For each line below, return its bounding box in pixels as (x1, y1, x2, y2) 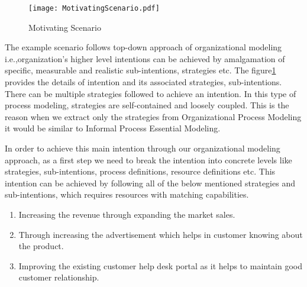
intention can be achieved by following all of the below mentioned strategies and (5, 176, 295, 189)
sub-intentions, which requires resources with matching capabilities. (5, 188, 249, 201)
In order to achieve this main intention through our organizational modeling (5, 142, 280, 154)
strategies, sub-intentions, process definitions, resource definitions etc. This (5, 165, 276, 178)
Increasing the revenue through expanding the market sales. (18, 208, 235, 220)
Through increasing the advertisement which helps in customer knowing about (18, 228, 303, 240)
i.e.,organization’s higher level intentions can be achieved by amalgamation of (5, 52, 285, 65)
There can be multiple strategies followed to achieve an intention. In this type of (5, 87, 296, 99)
